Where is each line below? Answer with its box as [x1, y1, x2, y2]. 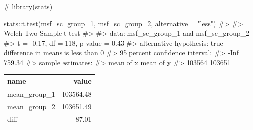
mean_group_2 [7, 101, 55, 111]
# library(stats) [4, 1, 53, 11]
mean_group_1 [7, 88, 55, 99]
